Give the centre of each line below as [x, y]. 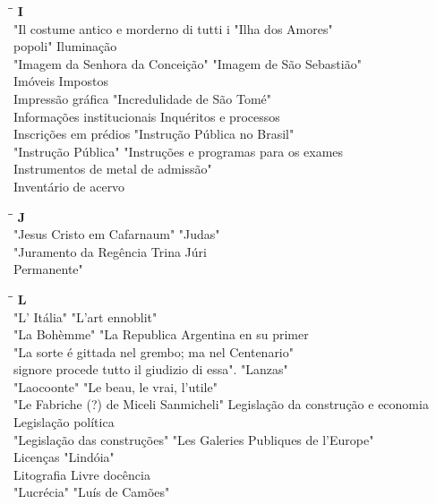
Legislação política [64, 422]
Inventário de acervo [69, 186]
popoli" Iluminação [65, 46]
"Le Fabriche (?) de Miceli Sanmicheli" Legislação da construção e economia [221, 404]
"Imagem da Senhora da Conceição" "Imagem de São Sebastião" [188, 63]
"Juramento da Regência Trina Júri [110, 251]
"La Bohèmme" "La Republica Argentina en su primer [161, 334]
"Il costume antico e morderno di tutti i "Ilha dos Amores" [173, 28]
